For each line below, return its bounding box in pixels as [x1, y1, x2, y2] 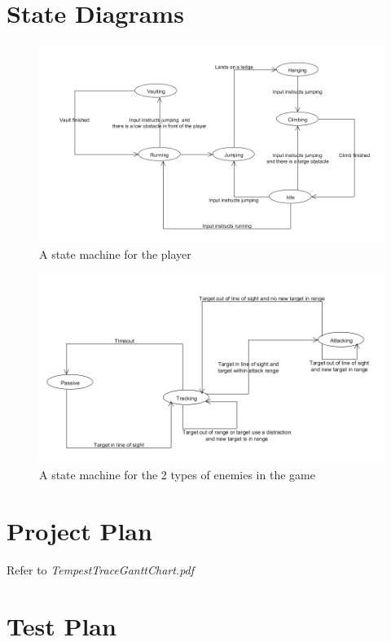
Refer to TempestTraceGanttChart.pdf [7, 561, 195, 578]
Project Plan [7, 513, 152, 547]
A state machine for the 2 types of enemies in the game [39, 466, 315, 483]
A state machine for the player [39, 245, 191, 262]
